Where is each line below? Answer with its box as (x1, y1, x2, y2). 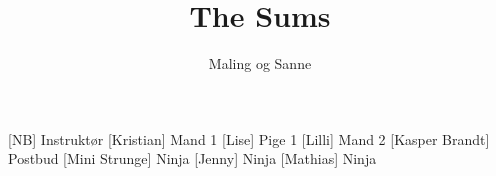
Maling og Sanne (208, 53, 312, 74)
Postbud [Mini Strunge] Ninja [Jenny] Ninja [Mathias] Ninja (8, 148, 377, 169)
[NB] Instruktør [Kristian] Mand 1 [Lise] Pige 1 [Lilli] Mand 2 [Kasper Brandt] (8, 128, 490, 149)
